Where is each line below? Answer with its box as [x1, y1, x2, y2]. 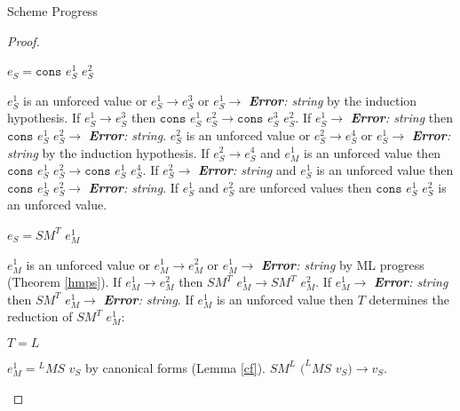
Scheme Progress [7, 2, 98, 20]
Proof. [7, 31, 40, 50]
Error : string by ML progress [260, 255, 424, 273]
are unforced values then [238, 178, 372, 196]
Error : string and [197, 161, 297, 179]
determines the [369, 289, 449, 308]
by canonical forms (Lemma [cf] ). [85, 358, 266, 376]
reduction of [7, 307, 73, 326]
